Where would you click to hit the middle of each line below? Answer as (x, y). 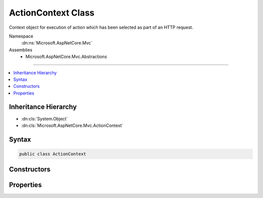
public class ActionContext (53, 154)
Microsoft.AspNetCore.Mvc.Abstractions (66, 57)
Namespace (21, 36)
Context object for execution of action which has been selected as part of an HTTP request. (101, 27)
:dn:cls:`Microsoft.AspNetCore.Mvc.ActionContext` (72, 125)
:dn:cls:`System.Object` (45, 119)
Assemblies (21, 50)
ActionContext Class (52, 13)
